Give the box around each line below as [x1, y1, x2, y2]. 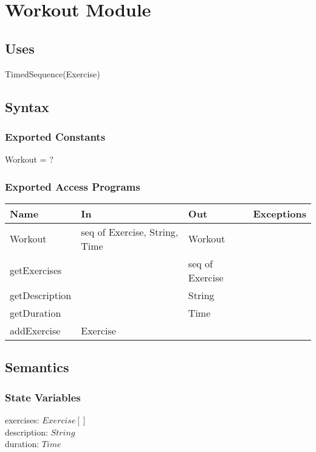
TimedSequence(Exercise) [5, 67, 100, 80]
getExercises [10, 263, 62, 278]
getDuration [10, 305, 61, 320]
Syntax [5, 97, 49, 116]
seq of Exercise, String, [81, 224, 179, 239]
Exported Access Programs [5, 178, 140, 194]
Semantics [5, 358, 69, 376]
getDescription [10, 288, 72, 302]
